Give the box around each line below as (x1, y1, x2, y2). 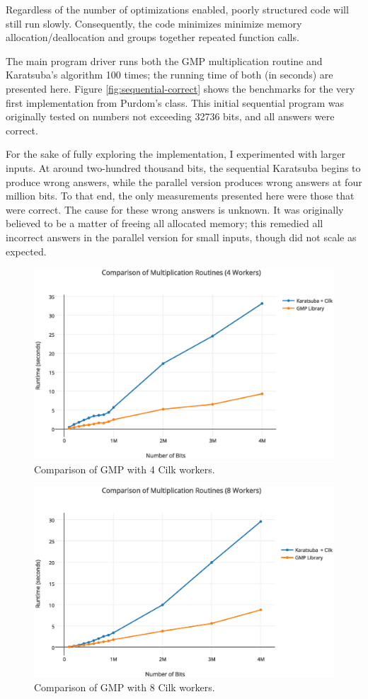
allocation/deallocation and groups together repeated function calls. (6, 30, 299, 45)
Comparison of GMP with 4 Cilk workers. (34, 461, 215, 476)
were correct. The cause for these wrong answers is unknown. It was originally (6, 202, 344, 216)
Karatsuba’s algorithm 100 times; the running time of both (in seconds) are (6, 67, 333, 82)
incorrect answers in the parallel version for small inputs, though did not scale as (6, 229, 357, 244)
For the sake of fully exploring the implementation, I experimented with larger (6, 146, 345, 161)
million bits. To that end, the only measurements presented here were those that (6, 188, 355, 203)
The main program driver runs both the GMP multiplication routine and (6, 53, 323, 68)
